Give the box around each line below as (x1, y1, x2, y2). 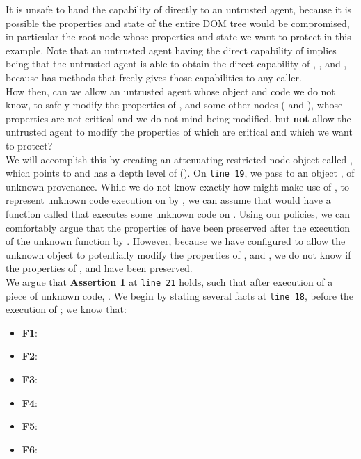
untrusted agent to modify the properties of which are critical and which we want (6, 124, 353, 139)
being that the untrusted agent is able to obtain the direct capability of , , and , (6, 56, 347, 71)
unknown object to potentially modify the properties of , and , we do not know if (6, 247, 351, 261)
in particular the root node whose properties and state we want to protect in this (6, 29, 351, 44)
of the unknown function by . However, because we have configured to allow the (6, 234, 346, 248)
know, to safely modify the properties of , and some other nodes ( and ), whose (6, 97, 343, 112)
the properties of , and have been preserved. (6, 261, 193, 275)
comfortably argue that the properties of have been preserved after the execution (6, 220, 351, 234)
